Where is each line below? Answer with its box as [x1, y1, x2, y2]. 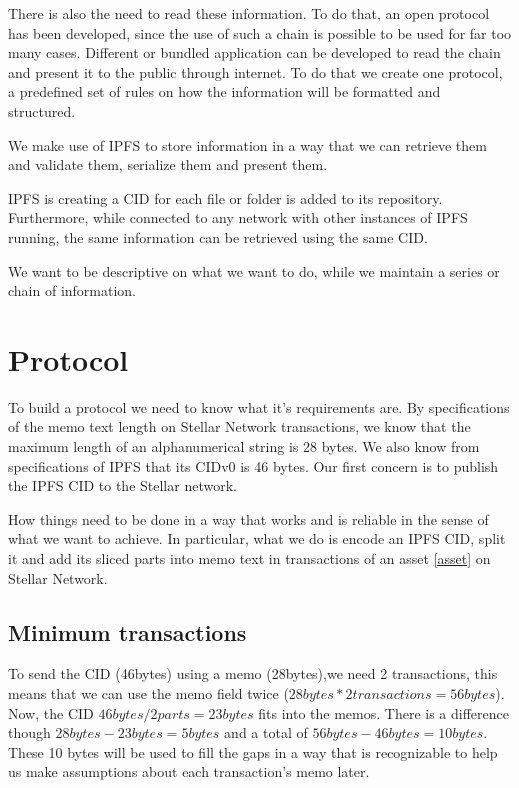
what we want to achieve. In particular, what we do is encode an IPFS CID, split [8, 528, 506, 549]
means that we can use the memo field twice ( [8, 682, 289, 703]
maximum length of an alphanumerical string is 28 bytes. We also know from [8, 436, 480, 457]
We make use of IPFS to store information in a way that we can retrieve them [8, 134, 487, 155]
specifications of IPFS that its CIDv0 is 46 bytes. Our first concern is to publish [8, 455, 499, 476]
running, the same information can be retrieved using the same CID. [8, 226, 428, 247]
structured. [8, 100, 76, 121]
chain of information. [8, 280, 137, 301]
